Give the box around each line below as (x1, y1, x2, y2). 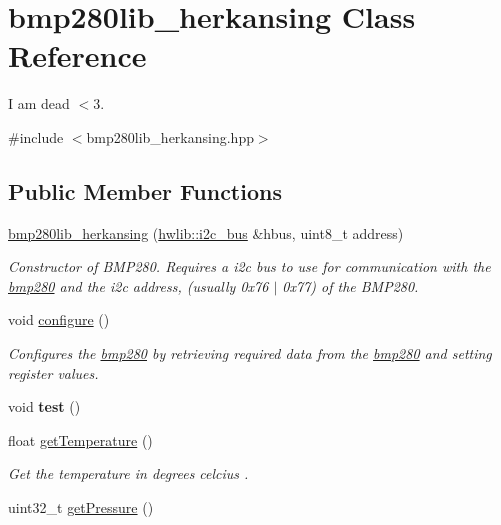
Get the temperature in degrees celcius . (8, 463, 249, 484)
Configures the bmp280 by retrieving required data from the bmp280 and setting (8, 343, 492, 364)
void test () (8, 396, 81, 417)
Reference (8, 35, 147, 76)
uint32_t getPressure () (8, 497, 154, 518)
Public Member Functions (8, 175, 282, 206)
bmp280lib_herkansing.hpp (86, 126, 254, 147)
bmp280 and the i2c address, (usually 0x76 (8, 275, 269, 296)
